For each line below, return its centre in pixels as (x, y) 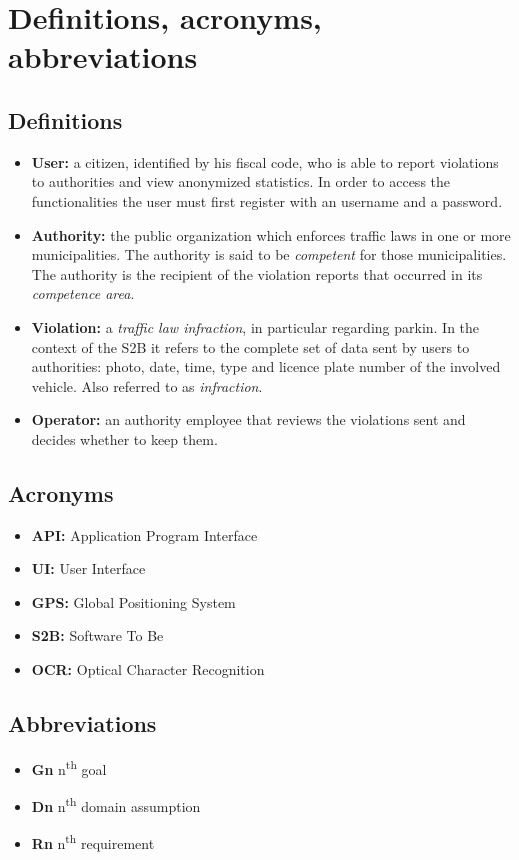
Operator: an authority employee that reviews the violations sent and (248, 419)
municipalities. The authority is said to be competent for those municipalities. (269, 254)
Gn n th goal (69, 767)
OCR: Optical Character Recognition (148, 669)
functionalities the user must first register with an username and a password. (267, 200)
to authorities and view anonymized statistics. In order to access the (241, 181)
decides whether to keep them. (124, 438)
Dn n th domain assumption (116, 804)
